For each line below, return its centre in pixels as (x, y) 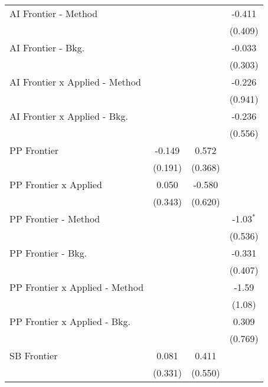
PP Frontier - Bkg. (48, 253)
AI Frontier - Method (54, 13)
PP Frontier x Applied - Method (77, 287)
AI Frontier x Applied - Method (76, 82)
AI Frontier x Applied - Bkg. (69, 116)
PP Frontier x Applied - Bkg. (70, 321)
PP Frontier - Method (55, 219)
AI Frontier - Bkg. (47, 47)
